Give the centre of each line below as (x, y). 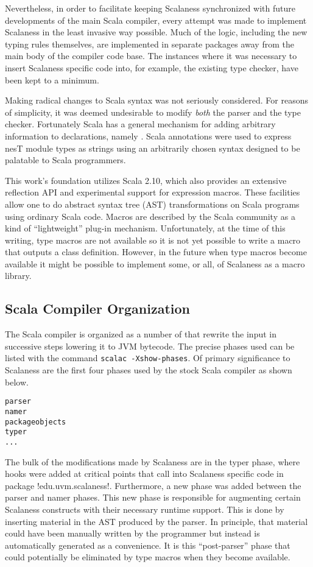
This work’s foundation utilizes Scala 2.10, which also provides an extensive (146, 180)
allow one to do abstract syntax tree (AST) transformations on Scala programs (152, 204)
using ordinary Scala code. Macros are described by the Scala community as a (150, 216)
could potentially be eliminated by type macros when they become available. (148, 557)
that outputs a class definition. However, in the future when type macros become (156, 252)
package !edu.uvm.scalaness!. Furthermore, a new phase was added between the (153, 485)
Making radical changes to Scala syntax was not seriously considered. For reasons (156, 100)
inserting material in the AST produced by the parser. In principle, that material (156, 521)
